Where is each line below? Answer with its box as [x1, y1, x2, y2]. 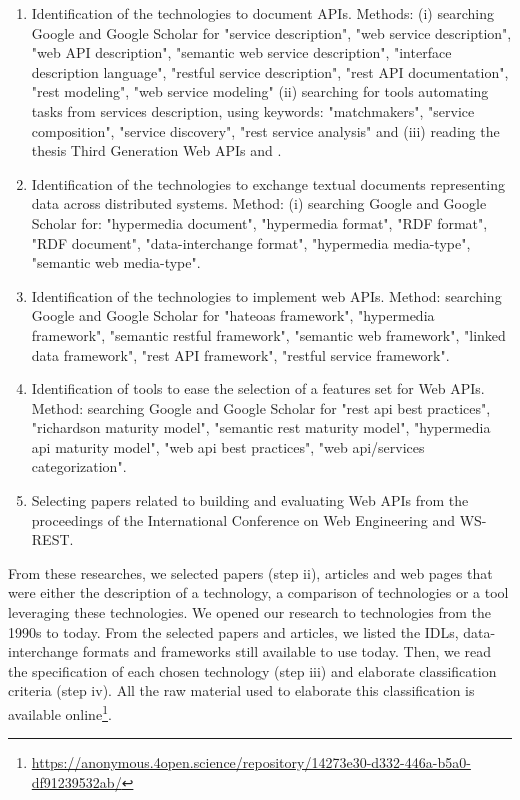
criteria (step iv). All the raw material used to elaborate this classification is [8, 680, 475, 701]
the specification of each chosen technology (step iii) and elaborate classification [8, 660, 497, 681]
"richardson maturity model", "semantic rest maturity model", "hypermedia [31, 417, 491, 438]
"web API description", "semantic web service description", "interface [31, 42, 452, 63]
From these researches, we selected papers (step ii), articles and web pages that [8, 562, 493, 583]
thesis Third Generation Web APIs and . [31, 140, 282, 161]
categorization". [31, 456, 127, 477]
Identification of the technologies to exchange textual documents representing [31, 173, 505, 194]
